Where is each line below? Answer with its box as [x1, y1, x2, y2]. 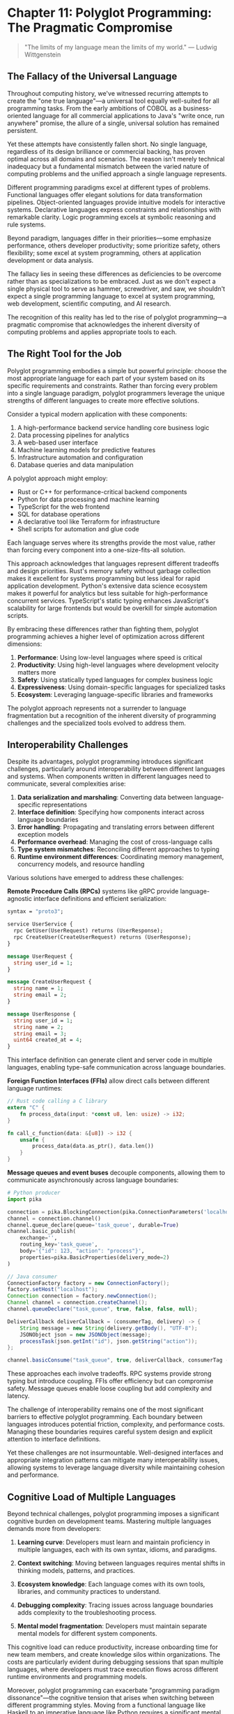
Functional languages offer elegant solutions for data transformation [7, 190, 203, 199]
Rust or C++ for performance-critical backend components [17, 487, 187, 496]
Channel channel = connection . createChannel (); [7, 1299, 148, 1306]
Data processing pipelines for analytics [17, 431, 130, 439]
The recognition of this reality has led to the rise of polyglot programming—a [7, 312, 227, 321]
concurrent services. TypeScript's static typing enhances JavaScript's [7, 596, 209, 605]
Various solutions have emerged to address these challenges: [7, 874, 185, 882]
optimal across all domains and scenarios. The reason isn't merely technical [7, 154, 225, 163]
